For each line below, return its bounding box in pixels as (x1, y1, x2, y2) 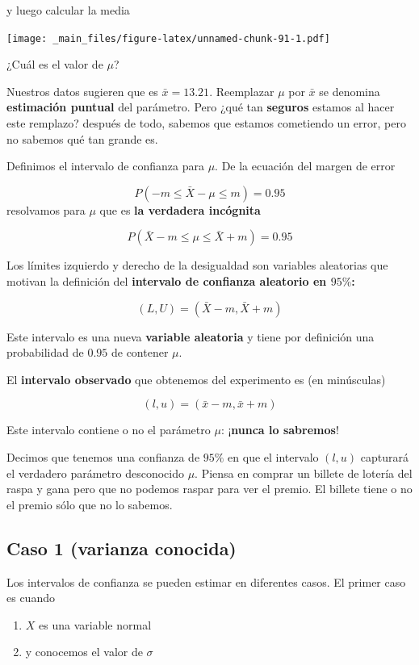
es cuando (6, 589, 55, 606)
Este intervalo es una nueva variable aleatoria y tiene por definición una (6, 328, 375, 345)
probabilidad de (6, 344, 84, 361)
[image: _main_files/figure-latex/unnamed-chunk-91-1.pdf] (6, 32, 330, 44)
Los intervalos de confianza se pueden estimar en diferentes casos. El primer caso (6, 573, 406, 590)
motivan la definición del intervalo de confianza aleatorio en (6, 273, 327, 289)
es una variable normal (39, 616, 152, 633)
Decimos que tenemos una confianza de (6, 448, 200, 465)
